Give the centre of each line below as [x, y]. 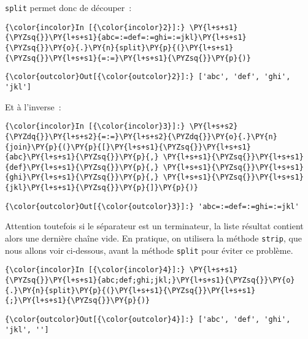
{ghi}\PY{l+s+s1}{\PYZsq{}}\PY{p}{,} [82, 177]
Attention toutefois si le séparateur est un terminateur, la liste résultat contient [154, 226]
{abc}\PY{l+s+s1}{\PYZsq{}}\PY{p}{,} [82, 157]
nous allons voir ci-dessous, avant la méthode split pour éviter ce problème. [149, 250]
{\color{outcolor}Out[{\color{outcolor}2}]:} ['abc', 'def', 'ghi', [148, 77]
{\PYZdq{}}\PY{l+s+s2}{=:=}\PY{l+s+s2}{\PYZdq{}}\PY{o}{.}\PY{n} [141, 136]
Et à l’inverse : [33, 106]
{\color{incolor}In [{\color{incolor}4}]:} [95, 270]
